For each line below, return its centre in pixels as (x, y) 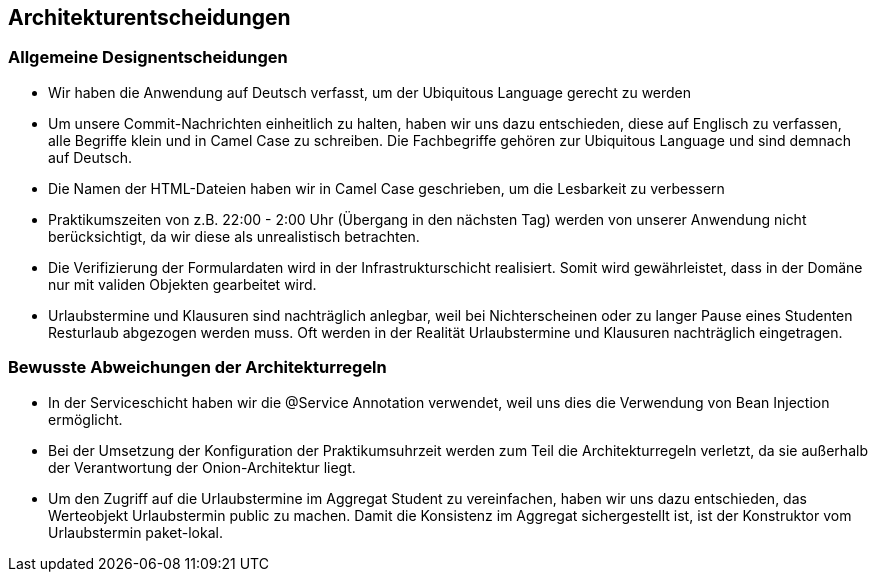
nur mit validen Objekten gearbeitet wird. (182, 284)
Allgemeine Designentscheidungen (148, 57)
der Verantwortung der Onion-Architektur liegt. (202, 467)
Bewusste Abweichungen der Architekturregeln (197, 367)
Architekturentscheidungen (149, 17)
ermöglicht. (85, 419)
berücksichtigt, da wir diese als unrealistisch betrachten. (234, 236)
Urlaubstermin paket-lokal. (135, 532)
